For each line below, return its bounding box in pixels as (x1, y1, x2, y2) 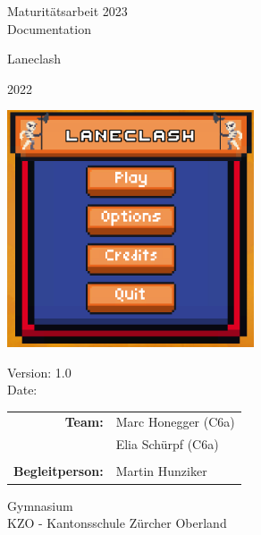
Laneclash (7, 49, 62, 68)
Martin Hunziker (115, 462, 207, 480)
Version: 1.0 (7, 362, 72, 381)
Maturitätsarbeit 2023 (7, 2, 128, 20)
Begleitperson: (13, 462, 104, 480)
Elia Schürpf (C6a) (115, 435, 219, 454)
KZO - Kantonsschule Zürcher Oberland (7, 514, 227, 532)
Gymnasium (7, 496, 73, 514)
